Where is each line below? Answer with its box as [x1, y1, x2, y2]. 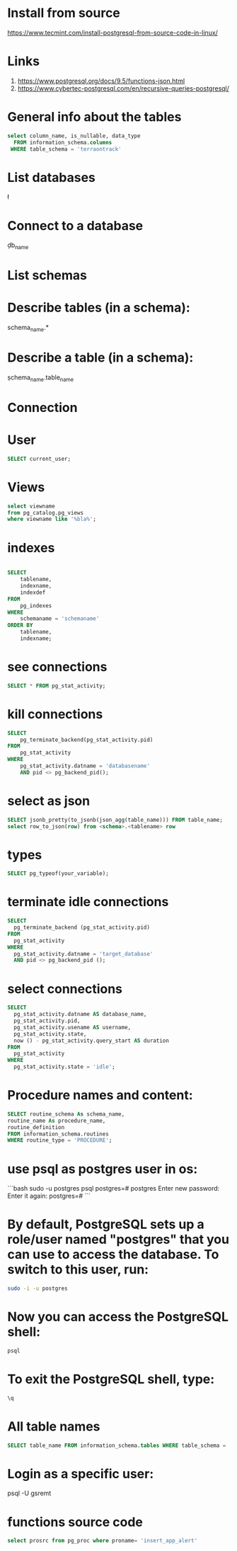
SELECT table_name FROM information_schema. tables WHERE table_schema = [7, 1442, 226, 1449]
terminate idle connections [7, 894, 169, 910]
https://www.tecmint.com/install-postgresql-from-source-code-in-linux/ [7, 28, 218, 37]
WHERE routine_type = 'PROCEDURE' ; [7, 1137, 112, 1144]
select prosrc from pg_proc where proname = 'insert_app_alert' [7, 1538, 198, 1545]
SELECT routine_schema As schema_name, [7, 1110, 125, 1118]
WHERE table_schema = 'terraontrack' [10, 145, 122, 153]
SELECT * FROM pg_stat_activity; [7, 682, 106, 689]
